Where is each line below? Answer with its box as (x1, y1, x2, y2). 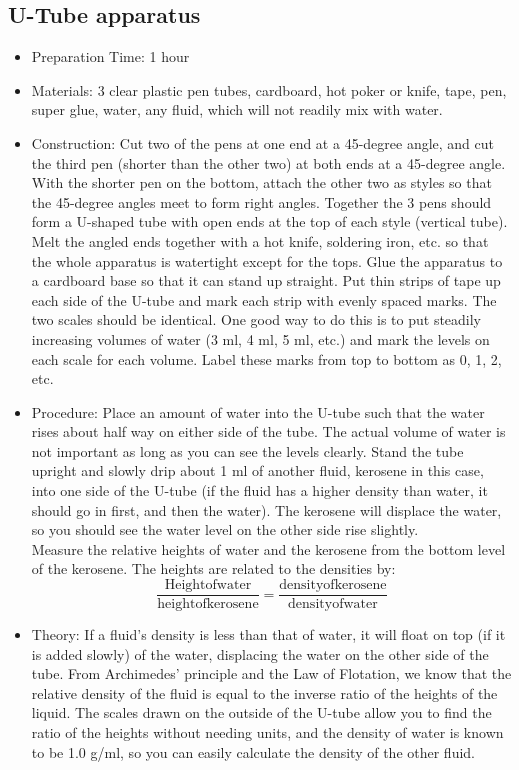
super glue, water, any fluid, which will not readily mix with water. (31, 99, 443, 120)
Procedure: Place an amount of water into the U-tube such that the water (31, 401, 485, 422)
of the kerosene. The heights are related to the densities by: (31, 558, 396, 579)
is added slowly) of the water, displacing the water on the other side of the (31, 643, 489, 664)
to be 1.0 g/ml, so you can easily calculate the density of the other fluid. (31, 741, 475, 762)
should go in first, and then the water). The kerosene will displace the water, (31, 499, 502, 520)
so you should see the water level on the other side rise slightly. (31, 519, 419, 540)
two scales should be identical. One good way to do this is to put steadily (31, 309, 482, 330)
